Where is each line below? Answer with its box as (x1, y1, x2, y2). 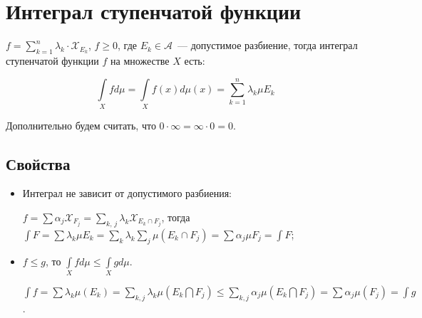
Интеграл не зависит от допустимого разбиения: (22, 186, 232, 201)
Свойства (6, 152, 71, 174)
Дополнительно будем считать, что (6, 117, 156, 132)
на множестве (110, 53, 170, 68)
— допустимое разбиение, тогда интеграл (177, 38, 358, 53)
